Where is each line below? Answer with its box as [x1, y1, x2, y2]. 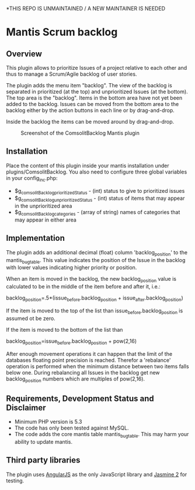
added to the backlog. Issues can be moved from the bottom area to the [6, 101, 179, 107]
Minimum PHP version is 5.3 [14, 418, 82, 426]
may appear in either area [14, 216, 77, 223]
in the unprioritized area [14, 202, 72, 210]
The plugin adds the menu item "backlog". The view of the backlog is [6, 82, 172, 89]
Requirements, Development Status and [6, 393, 154, 403]
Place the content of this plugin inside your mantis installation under [6, 162, 169, 169]
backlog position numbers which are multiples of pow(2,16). [6, 375, 145, 383]
